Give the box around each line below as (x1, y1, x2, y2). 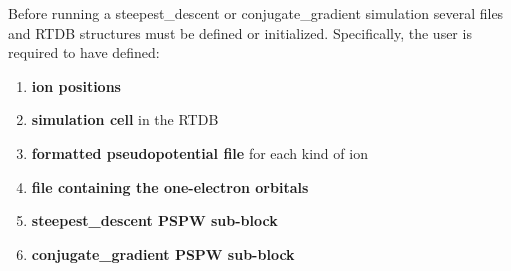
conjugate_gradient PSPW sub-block (31, 243, 295, 264)
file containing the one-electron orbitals (31, 176, 309, 197)
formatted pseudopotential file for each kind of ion (31, 142, 368, 163)
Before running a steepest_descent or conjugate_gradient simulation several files (8, 3, 504, 23)
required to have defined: (8, 42, 160, 63)
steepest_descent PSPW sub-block (31, 210, 278, 231)
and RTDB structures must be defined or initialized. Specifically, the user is (8, 22, 472, 43)
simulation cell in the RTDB (31, 109, 219, 130)
